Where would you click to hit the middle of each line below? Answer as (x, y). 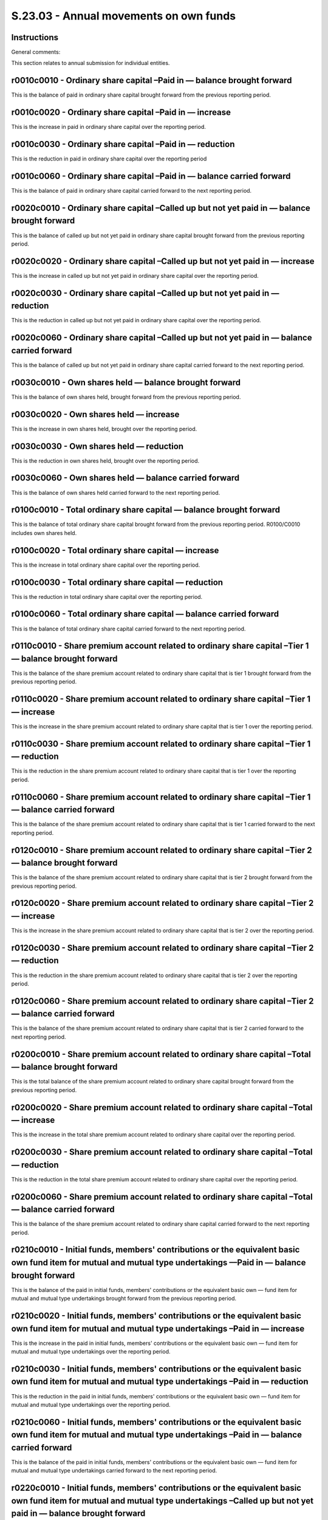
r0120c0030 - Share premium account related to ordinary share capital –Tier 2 (162, 948)
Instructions (35, 37)
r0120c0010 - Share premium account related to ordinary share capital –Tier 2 (162, 850)
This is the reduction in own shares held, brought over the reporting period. (105, 461)
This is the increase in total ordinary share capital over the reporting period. (106, 565)
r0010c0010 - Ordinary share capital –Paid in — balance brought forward (152, 81)
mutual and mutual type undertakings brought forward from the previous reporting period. (124, 1299)
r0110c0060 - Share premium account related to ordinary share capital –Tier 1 (161, 797)
